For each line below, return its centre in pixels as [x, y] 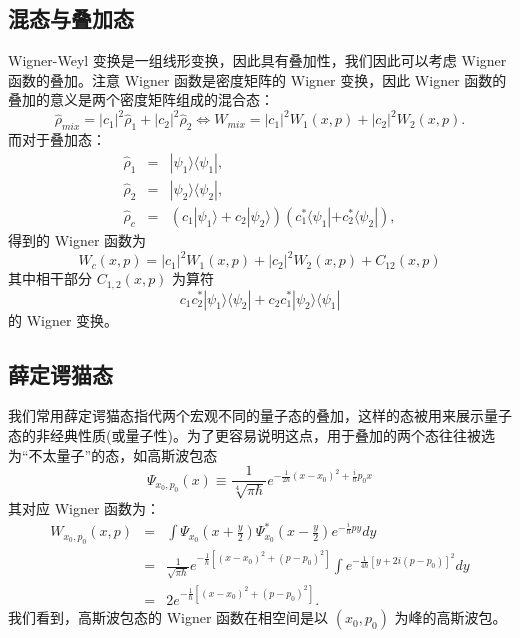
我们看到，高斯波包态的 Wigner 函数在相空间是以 [168, 617]
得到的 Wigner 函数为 [77, 239]
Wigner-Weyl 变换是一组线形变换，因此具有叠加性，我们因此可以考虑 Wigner [257, 60]
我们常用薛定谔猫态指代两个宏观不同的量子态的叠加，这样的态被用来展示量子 [260, 415]
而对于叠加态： [57, 139]
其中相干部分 [50, 278]
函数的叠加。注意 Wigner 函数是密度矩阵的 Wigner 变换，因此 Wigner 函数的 [257, 79]
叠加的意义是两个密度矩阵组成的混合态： [141, 99]
